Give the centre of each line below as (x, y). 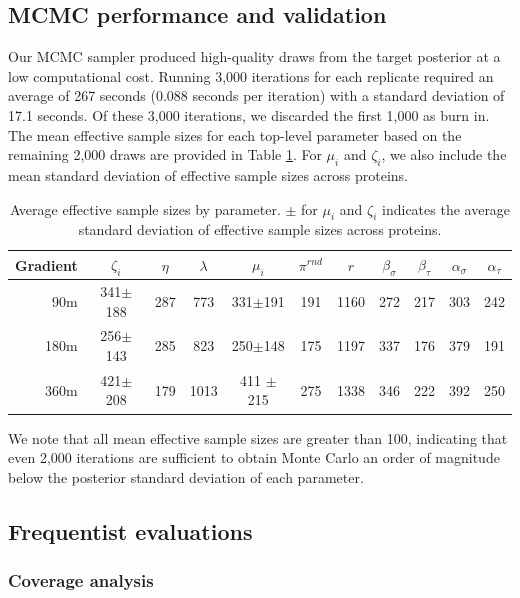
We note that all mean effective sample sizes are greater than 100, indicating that (258, 437)
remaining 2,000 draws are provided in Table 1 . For (165, 154)
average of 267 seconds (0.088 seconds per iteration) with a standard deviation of (256, 95)
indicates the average (446, 208)
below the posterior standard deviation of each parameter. (186, 476)
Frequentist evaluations (130, 530)
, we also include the (444, 154)
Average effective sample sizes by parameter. (145, 208)
